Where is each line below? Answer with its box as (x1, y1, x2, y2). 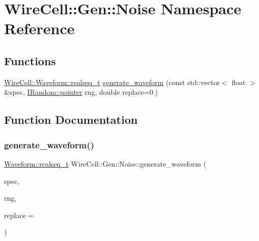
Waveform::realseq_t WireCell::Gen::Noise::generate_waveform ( (4, 158, 207, 169)
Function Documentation (4, 112, 138, 127)
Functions (4, 52, 56, 68)
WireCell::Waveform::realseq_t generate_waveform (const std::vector (4, 76, 220, 87)
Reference (4, 18, 75, 39)
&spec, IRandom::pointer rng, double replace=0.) (4, 87, 158, 97)
